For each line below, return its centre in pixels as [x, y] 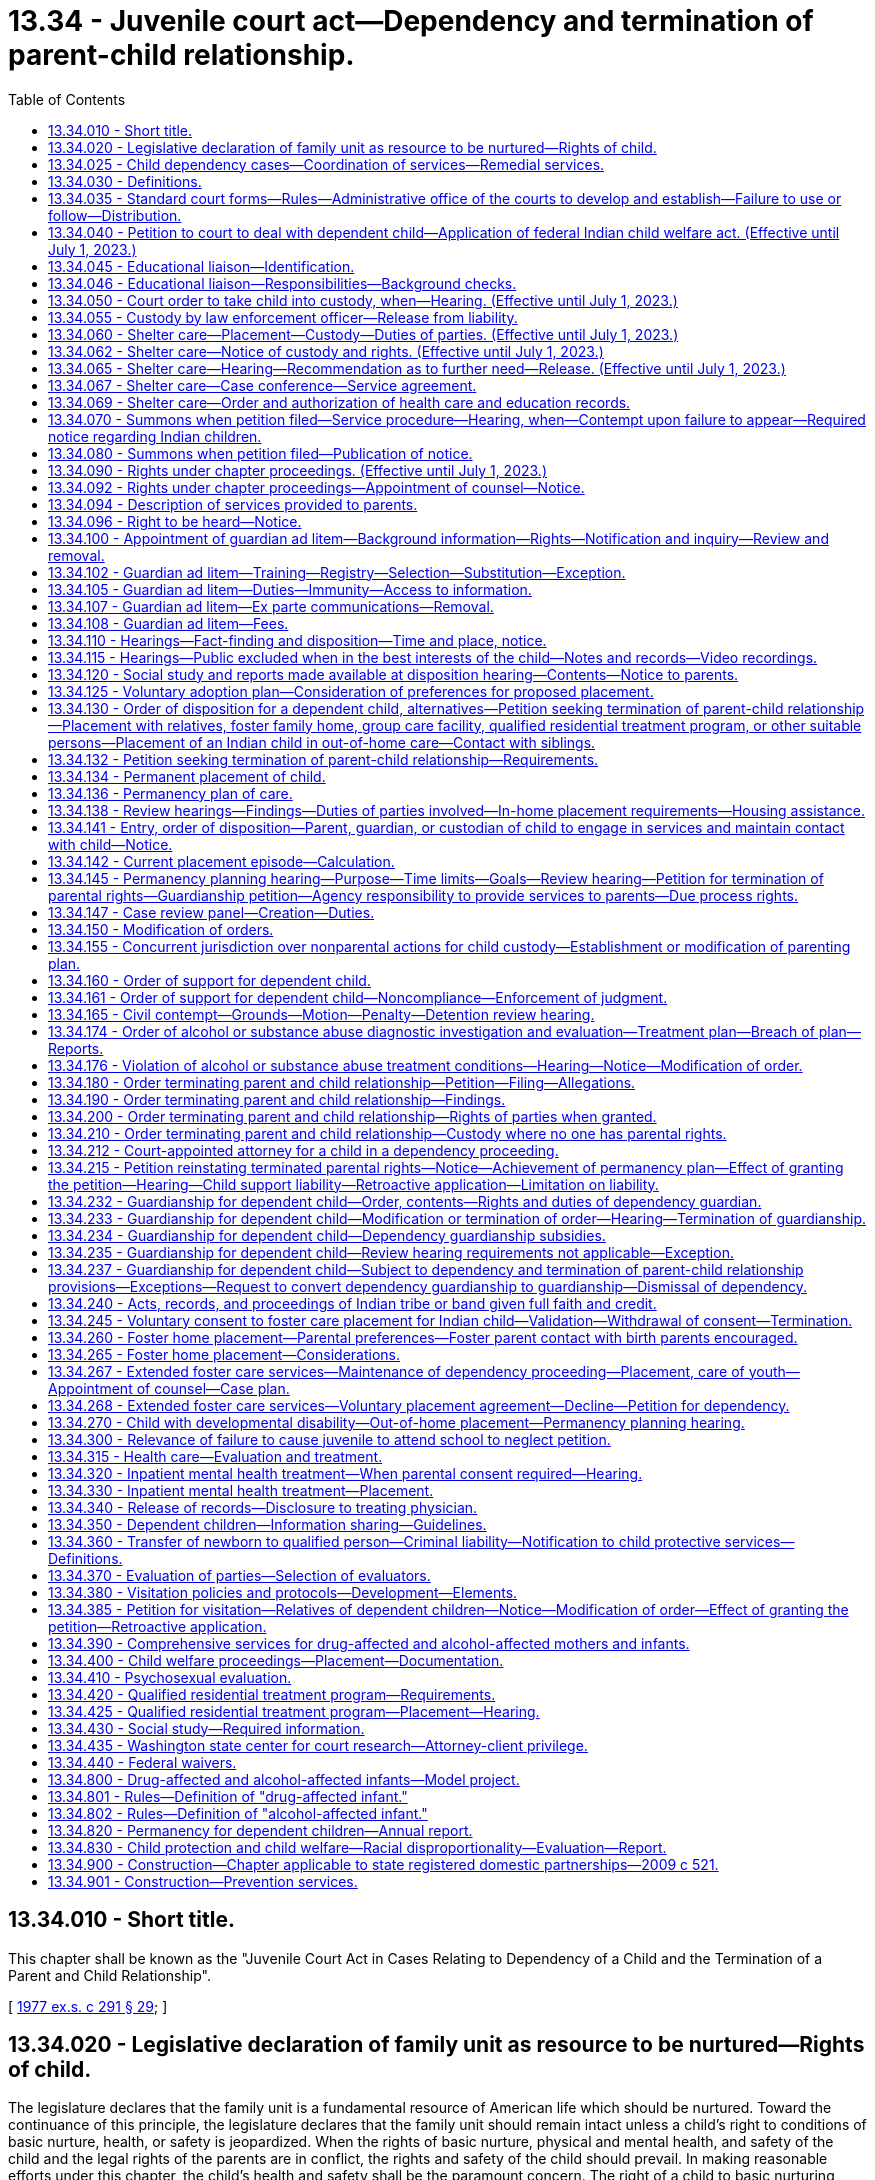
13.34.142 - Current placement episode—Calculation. [221, 861]
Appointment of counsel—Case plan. [169, 1388]
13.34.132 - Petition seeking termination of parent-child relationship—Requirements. [323, 759]
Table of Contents [67, 99]
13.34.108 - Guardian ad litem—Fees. [168, 623]
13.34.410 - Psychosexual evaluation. [170, 1677]
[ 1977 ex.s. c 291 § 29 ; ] [88, 2006]
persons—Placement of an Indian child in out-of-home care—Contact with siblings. [322, 742]
